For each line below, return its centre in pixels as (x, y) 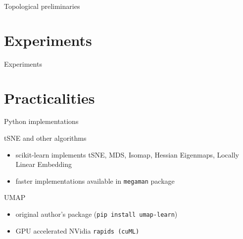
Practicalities (49, 98)
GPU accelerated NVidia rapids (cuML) (77, 230)
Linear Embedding (44, 164)
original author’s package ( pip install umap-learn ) (97, 214)
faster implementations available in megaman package (95, 180)
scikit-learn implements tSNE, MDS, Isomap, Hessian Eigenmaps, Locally (127, 154)
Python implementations (41, 121)
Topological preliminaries (42, 6)
